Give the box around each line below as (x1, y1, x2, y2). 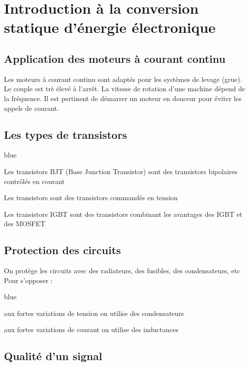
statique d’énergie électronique (4, 17, 216, 37)
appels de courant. (4, 103, 59, 113)
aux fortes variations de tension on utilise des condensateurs (4, 308, 184, 318)
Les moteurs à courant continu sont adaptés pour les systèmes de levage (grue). (4, 74, 242, 84)
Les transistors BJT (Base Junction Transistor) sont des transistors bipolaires (4, 166, 238, 176)
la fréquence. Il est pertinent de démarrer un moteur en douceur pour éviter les (4, 93, 242, 103)
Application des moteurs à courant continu (4, 51, 225, 66)
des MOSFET (4, 218, 46, 229)
